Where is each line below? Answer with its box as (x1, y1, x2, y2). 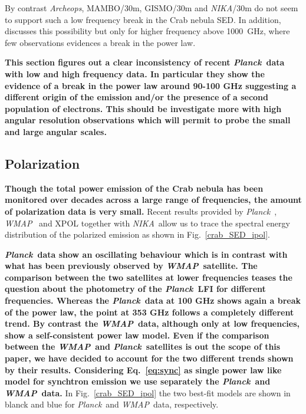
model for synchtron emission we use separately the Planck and (5, 375, 271, 387)
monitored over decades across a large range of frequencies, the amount (5, 193, 302, 206)
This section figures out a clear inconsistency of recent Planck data (5, 56, 285, 68)
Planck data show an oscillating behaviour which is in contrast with (5, 248, 288, 260)
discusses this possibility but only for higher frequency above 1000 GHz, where (5, 25, 290, 37)
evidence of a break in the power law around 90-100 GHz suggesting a (5, 79, 297, 91)
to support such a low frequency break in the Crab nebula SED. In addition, (5, 13, 281, 25)
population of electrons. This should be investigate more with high (5, 102, 282, 114)
